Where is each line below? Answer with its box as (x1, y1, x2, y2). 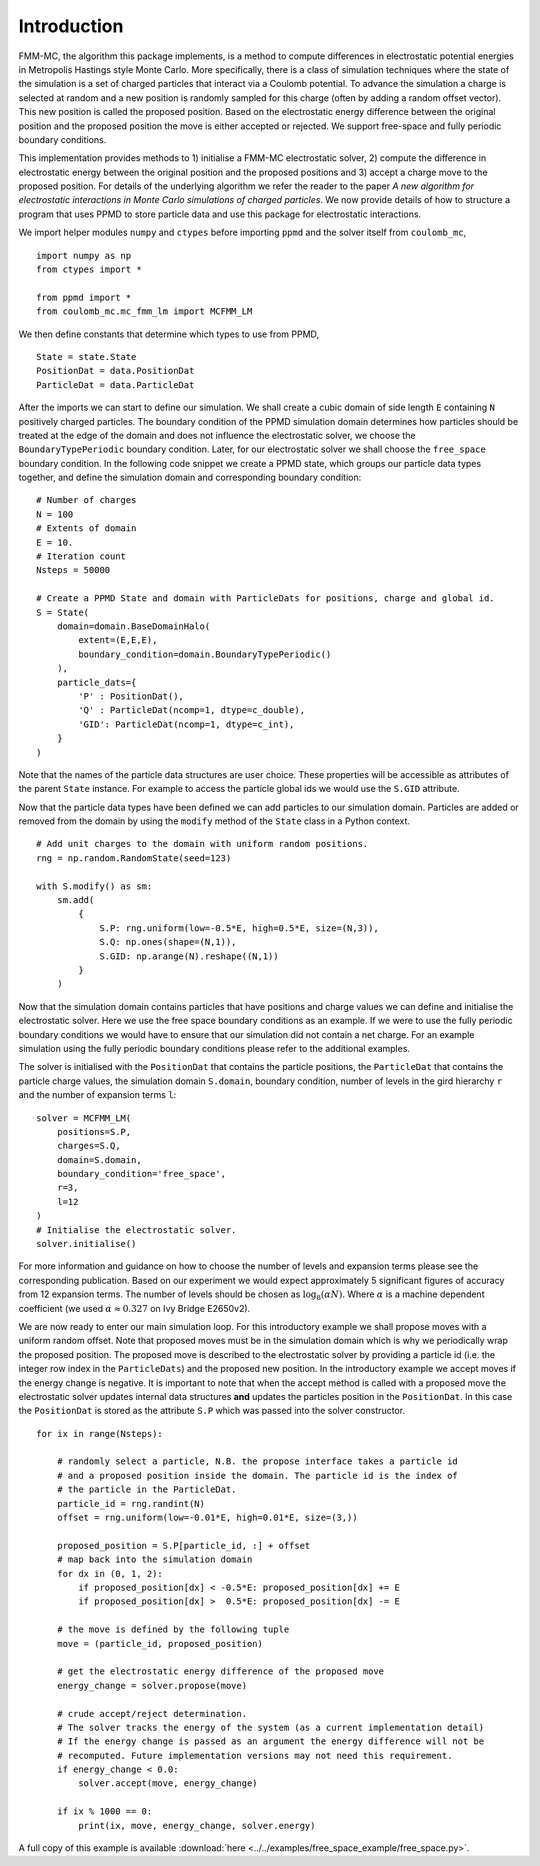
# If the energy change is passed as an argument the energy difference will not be (56, 1736, 485, 1747)
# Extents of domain (36, 523, 137, 534)
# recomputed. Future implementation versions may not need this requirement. (56, 1750, 453, 1761)
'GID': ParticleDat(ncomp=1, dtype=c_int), (78, 718, 295, 730)
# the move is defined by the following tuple (56, 1624, 290, 1635)
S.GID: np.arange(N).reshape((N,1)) (99, 950, 279, 962)
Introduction (18, 15, 124, 37)
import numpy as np (36, 250, 132, 261)
